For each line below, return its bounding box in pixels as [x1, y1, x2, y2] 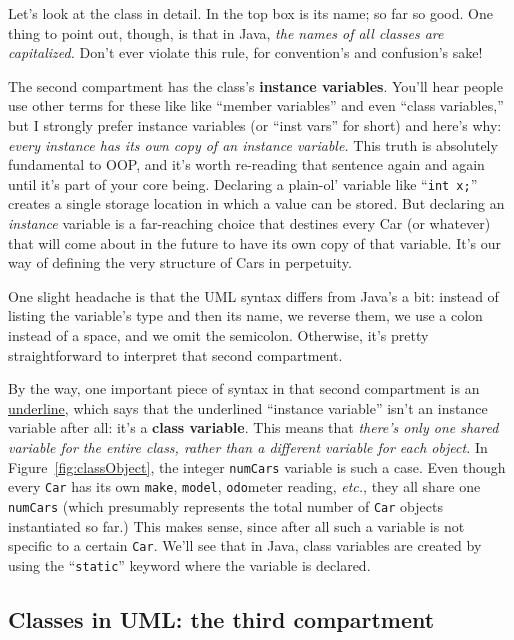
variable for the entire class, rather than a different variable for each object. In [8, 436, 488, 457]
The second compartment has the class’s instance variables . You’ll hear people [8, 75, 503, 96]
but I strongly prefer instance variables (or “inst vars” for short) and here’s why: [8, 114, 502, 135]
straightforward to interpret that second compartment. [8, 344, 343, 365]
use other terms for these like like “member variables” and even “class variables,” [8, 95, 504, 116]
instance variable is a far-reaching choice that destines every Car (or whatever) [8, 213, 491, 233]
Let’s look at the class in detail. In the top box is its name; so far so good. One [8, 3, 493, 23]
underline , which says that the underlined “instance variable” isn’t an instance [8, 397, 488, 418]
